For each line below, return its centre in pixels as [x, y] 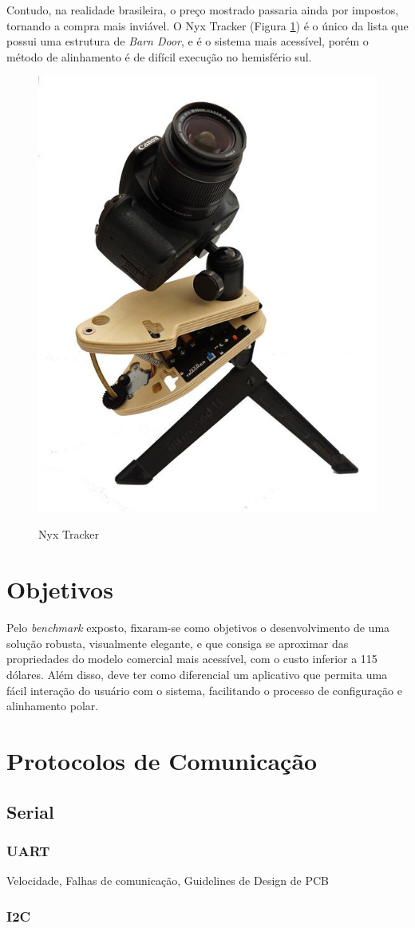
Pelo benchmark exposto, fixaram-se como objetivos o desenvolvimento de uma [198, 628]
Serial [30, 811]
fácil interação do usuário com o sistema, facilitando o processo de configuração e [204, 690]
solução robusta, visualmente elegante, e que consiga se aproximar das [178, 643]
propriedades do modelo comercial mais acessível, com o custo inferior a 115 [192, 659]
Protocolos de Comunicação [162, 760]
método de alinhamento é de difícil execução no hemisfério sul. [159, 56]
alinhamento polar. [53, 706]
